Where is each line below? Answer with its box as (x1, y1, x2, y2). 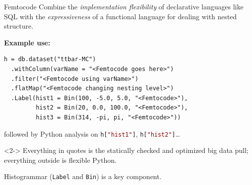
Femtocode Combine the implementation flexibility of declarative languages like (4, 1, 244, 11)
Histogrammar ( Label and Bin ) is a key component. (4, 171, 162, 182)
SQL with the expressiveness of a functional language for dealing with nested (4, 11, 237, 21)
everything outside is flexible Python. (4, 154, 117, 165)
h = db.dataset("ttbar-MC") (4, 56, 96, 63)
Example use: (4, 37, 50, 47)
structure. (4, 21, 34, 31)
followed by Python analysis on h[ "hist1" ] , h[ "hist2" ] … (4, 128, 180, 139)
